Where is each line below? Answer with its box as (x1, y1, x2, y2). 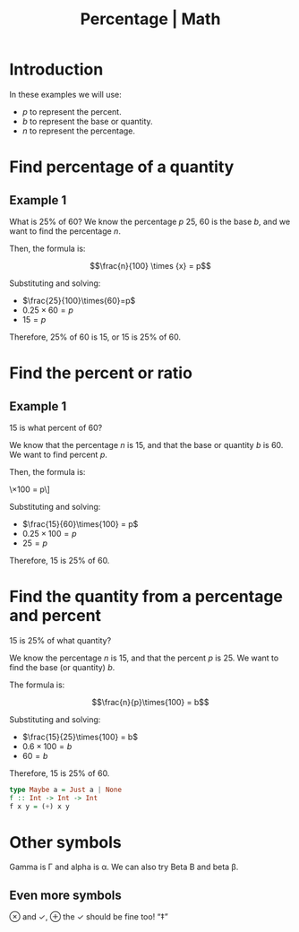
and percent (9, 606, 101, 626)
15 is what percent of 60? (9, 422, 103, 433)
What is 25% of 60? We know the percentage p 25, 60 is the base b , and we (9, 216, 291, 227)
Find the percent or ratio (9, 363, 192, 384)
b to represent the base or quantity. (21, 116, 154, 126)
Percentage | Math (80, 9, 221, 30)
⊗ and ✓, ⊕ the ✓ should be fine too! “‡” (9, 911, 168, 922)
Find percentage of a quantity (9, 157, 235, 177)
